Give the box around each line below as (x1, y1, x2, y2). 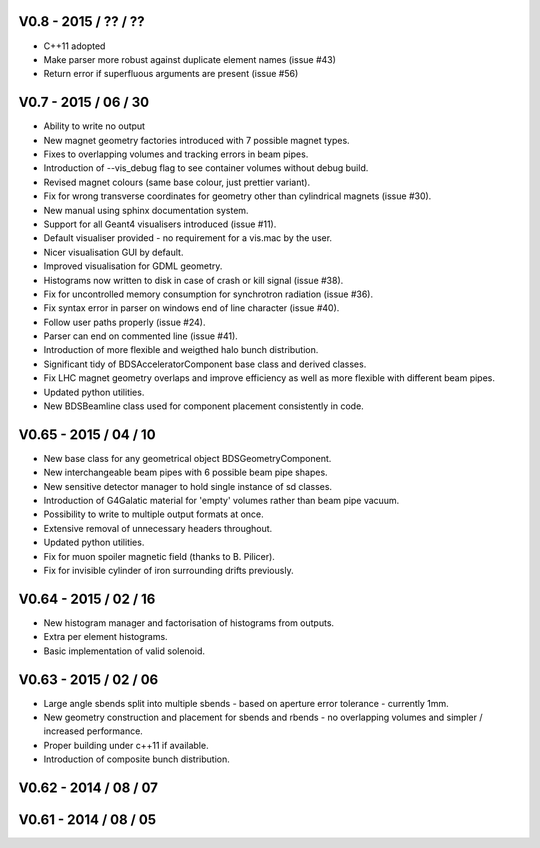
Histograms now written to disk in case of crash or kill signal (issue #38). (43, 274, 344, 286)
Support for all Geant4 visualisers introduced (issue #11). (43, 218, 277, 230)
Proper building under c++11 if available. (43, 739, 209, 751)
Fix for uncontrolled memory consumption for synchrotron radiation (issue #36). (43, 288, 374, 300)
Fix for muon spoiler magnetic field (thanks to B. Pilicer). (43, 550, 275, 562)
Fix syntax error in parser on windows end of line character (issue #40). (43, 302, 340, 314)
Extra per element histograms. (43, 631, 169, 643)
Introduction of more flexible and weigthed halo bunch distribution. (43, 344, 319, 356)
